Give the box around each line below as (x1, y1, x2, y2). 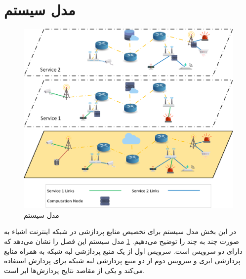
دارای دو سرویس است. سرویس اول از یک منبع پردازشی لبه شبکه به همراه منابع (4, 245, 243, 256)
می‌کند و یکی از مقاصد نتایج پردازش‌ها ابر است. (4, 265, 145, 275)
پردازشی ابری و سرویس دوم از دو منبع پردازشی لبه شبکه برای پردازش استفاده (4, 255, 241, 266)
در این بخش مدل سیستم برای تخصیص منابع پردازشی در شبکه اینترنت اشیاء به (4, 226, 236, 237)
